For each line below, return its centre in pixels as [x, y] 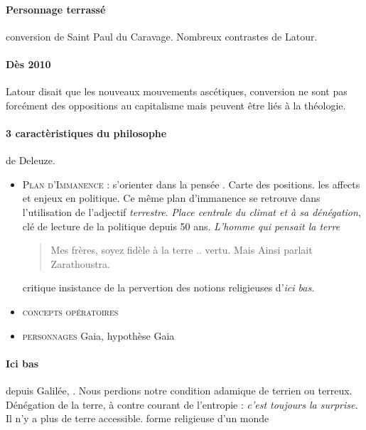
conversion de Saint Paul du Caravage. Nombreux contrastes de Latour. [162, 36]
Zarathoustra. [80, 263]
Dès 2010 [28, 64]
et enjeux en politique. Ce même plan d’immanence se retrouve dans [171, 198]
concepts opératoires [70, 311]
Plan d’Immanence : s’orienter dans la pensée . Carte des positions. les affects [191, 184]
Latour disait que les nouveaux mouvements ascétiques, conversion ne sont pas [177, 91]
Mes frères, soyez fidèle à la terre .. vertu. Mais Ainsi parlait [182, 250]
